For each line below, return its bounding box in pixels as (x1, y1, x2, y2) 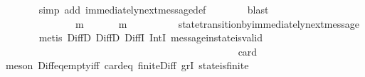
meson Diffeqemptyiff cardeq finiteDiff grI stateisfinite (5, 58, 249, 73)
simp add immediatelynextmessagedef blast (38, 2, 269, 16)
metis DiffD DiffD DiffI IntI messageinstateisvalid (38, 30, 263, 45)
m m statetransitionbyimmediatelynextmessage (75, 16, 359, 31)
